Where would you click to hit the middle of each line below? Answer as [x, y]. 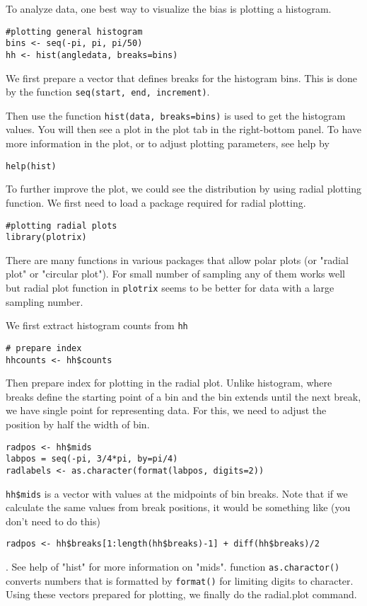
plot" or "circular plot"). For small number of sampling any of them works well [175, 274]
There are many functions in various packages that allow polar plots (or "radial [177, 259]
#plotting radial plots [62, 225]
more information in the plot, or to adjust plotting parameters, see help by [168, 143]
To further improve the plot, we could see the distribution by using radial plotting [183, 189]
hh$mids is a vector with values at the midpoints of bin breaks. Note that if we [177, 493]
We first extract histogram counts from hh [97, 325]
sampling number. [45, 301]
